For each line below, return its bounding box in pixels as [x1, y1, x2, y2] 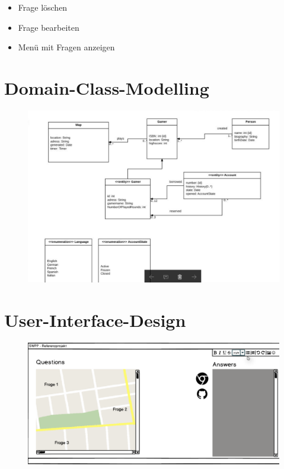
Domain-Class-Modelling [4, 75, 209, 99]
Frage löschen [18, 1, 68, 13]
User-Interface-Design [4, 307, 186, 332]
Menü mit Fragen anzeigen [18, 41, 115, 53]
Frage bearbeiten [18, 21, 79, 33]
